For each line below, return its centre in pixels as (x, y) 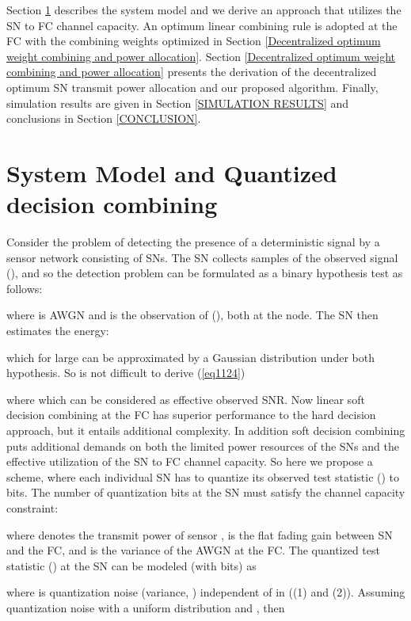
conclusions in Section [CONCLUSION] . (104, 118)
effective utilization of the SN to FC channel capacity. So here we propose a (190, 461)
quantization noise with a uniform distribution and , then (146, 607)
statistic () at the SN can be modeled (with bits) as (131, 565)
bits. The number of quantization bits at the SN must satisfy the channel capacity (206, 492)
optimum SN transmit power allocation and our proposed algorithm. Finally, (192, 87)
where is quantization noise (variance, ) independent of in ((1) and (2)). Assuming (206, 592)
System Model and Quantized (172, 172)
